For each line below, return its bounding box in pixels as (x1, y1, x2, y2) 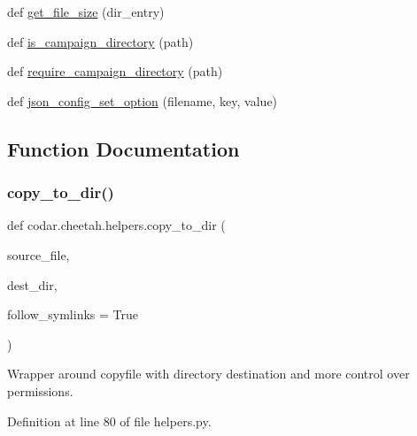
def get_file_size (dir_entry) (7, 3, 165, 20)
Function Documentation (7, 134, 240, 162)
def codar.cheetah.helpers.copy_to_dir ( (7, 216, 226, 234)
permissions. (7, 381, 73, 400)
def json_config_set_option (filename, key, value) (7, 91, 278, 110)
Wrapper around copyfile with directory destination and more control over (7, 364, 410, 383)
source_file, (7, 245, 70, 264)
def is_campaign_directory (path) (7, 32, 194, 50)
